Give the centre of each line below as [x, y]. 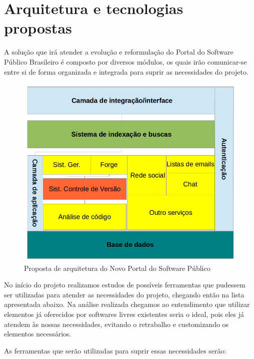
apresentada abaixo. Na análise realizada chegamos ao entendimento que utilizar [127, 304]
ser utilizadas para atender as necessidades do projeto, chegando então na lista [124, 294]
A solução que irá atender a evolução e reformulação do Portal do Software [119, 52]
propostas [38, 28]
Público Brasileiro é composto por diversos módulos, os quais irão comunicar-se [125, 61]
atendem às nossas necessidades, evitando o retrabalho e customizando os [116, 324]
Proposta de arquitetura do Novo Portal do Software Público [117, 268]
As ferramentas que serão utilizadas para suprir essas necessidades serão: [115, 350]
